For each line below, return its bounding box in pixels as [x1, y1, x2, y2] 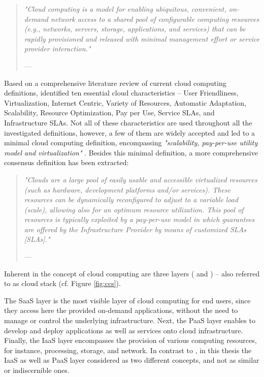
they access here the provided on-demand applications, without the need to [4, 305, 238, 316]
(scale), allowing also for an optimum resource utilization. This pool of [24, 204, 244, 214]
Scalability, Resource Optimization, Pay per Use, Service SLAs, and [4, 107, 215, 118]
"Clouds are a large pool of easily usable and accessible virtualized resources [24, 174, 257, 184]
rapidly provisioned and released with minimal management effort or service [24, 33, 260, 44]
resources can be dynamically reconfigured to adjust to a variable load [24, 194, 239, 205]
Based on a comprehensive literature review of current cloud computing [4, 77, 226, 88]
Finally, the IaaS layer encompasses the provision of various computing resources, [4, 335, 257, 345]
